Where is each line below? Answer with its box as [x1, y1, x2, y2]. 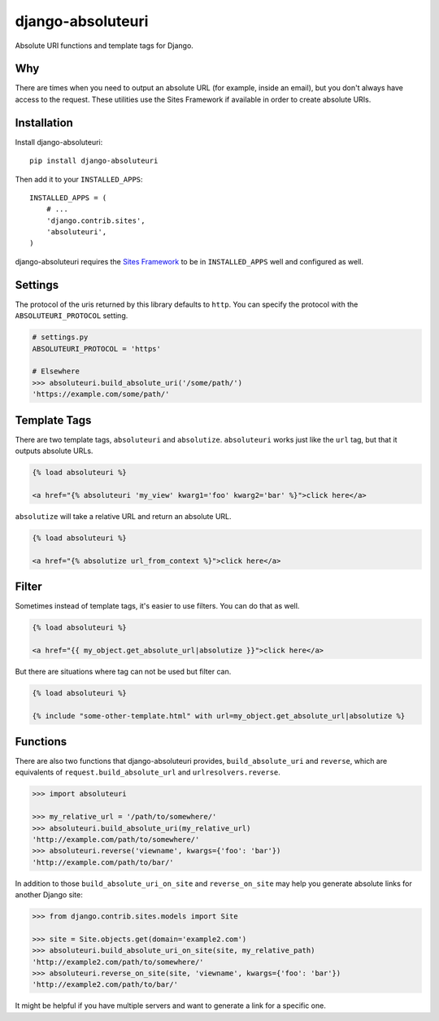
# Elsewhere [32, 367, 80, 376]
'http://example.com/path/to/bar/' [32, 857, 174, 866]
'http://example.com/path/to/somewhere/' [32, 835, 200, 844]
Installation [15, 116, 73, 129]
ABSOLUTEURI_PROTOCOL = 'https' [32, 344, 162, 353]
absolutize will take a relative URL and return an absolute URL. [15, 511, 232, 521]
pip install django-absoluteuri [29, 156, 159, 166]
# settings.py [32, 333, 89, 342]
